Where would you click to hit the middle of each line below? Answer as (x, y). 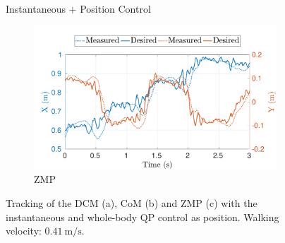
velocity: (24, 231)
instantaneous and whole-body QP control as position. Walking (142, 217)
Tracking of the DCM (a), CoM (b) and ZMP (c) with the (132, 203)
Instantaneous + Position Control (78, 8)
